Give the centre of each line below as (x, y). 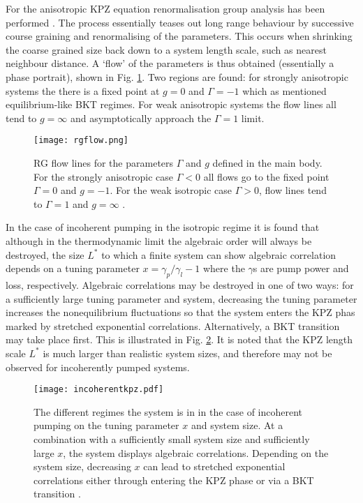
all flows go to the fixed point (266, 176)
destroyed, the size (45, 254)
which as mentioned (284, 90)
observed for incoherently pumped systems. (98, 367)
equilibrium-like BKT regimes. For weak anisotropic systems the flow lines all (171, 104)
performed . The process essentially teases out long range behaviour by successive (180, 22)
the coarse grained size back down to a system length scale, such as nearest (166, 49)
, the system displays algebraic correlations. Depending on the (196, 452)
